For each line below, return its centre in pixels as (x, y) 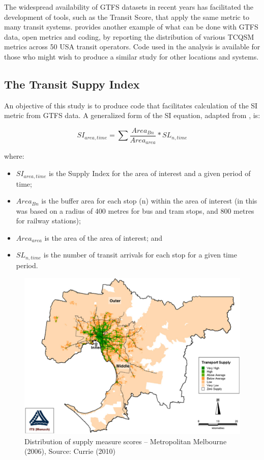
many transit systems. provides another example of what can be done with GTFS (131, 27)
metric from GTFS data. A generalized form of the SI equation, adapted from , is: (132, 115)
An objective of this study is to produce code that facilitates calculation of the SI (131, 105)
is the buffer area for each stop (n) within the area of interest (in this (149, 201)
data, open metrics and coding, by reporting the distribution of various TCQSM (129, 36)
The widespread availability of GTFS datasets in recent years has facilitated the (129, 7)
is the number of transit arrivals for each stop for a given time (140, 255)
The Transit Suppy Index (72, 84)
